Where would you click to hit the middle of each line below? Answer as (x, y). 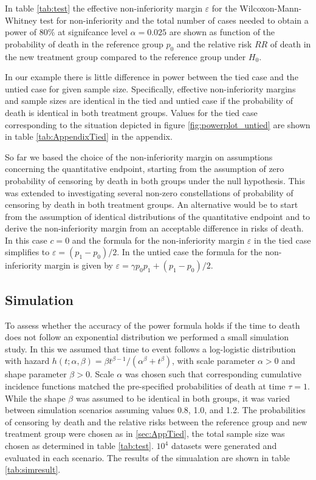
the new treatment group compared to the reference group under (125, 56)
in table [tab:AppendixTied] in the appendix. (89, 136)
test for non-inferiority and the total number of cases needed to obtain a (174, 20)
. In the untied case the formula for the (190, 252)
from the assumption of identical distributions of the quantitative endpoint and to (158, 216)
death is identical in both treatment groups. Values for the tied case (131, 112)
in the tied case (283, 240)
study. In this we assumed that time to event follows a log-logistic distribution (150, 348)
